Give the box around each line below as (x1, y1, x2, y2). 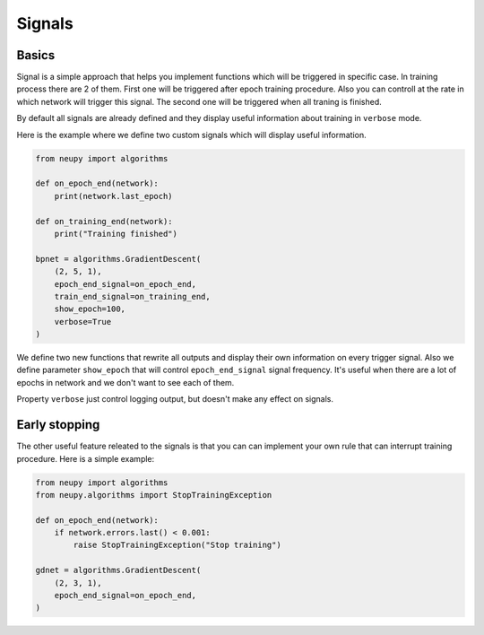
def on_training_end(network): (35, 216, 174, 226)
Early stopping (16, 417, 100, 432)
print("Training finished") (54, 229, 178, 239)
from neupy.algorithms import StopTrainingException (35, 490, 272, 500)
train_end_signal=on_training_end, (54, 291, 211, 301)
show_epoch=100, (54, 304, 125, 314)
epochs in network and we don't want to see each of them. (16, 377, 235, 387)
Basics (16, 48, 56, 63)
